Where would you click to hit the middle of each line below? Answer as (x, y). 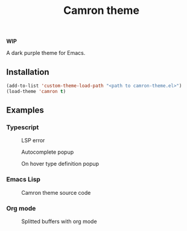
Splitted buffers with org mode (59, 221)
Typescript (23, 127)
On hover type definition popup (60, 164)
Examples (25, 110)
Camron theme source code (56, 192)
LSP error (33, 141)
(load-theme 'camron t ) (36, 91)
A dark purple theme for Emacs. (46, 53)
